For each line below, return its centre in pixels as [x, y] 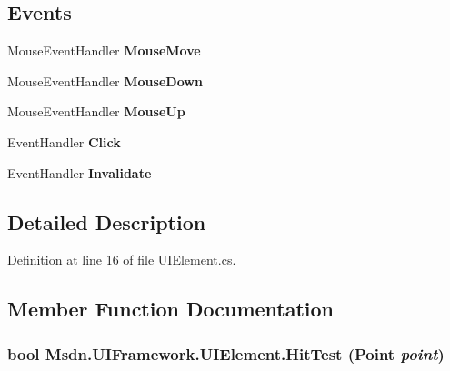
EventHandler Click [64, 141]
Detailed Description [107, 221]
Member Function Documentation [171, 309]
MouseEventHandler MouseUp [96, 111]
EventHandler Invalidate [80, 172]
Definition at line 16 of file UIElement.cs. [122, 260]
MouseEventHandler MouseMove [104, 50]
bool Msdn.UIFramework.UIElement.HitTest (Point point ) [226, 353]
